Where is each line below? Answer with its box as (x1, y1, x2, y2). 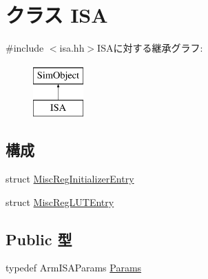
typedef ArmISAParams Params (6, 260, 142, 275)
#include (6, 41, 44, 55)
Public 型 (6, 228, 72, 249)
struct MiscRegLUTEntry (6, 194, 114, 209)
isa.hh (59, 41, 85, 55)
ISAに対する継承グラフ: (97, 41, 203, 55)
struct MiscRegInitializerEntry (6, 172, 134, 186)
